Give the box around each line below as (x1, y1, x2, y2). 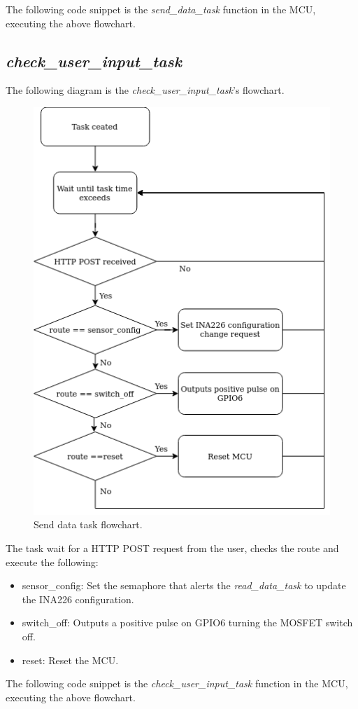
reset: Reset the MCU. (22, 652, 119, 667)
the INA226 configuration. (22, 591, 134, 606)
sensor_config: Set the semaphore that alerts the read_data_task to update (22, 578, 346, 593)
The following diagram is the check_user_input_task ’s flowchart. (6, 83, 285, 97)
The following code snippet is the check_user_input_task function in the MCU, (6, 676, 348, 691)
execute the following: (6, 554, 99, 569)
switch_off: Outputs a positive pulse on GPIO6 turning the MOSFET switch (22, 615, 353, 630)
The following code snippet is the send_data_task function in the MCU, (6, 2, 316, 16)
